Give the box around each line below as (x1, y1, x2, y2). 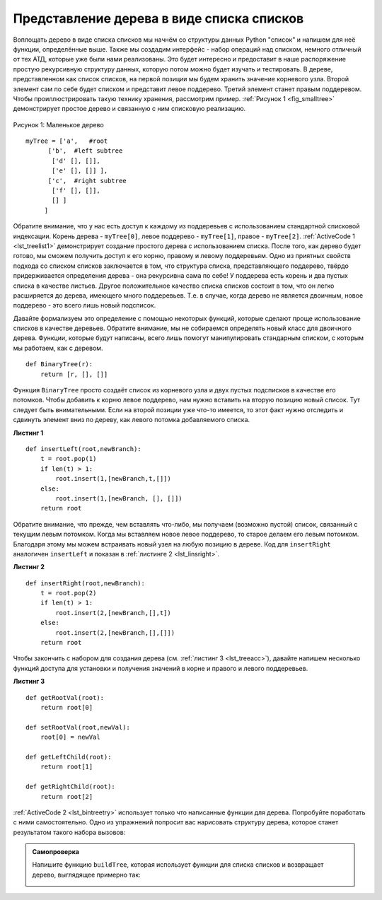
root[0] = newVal (40, 733, 100, 742)
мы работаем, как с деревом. (13, 344, 103, 352)
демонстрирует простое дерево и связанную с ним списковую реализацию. (13, 105, 246, 113)
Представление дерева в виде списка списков (13, 11, 304, 26)
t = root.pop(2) (40, 589, 97, 597)
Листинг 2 (13, 563, 45, 571)
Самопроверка (32, 848, 79, 856)
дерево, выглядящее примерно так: (32, 870, 141, 879)
